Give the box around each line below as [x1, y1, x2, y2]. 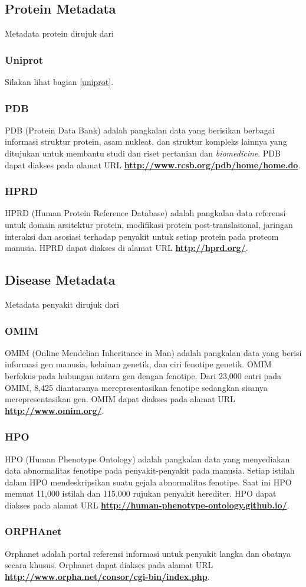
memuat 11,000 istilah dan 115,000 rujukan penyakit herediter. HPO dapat [5, 487, 277, 500]
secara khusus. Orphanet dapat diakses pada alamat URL [5, 559, 213, 571]
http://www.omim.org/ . [5, 404, 104, 416]
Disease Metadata [5, 270, 116, 289]
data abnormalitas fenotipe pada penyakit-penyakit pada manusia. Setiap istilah [5, 464, 295, 477]
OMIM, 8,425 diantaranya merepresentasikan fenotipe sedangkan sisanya [5, 381, 268, 393]
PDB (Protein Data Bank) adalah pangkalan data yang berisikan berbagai [5, 123, 275, 136]
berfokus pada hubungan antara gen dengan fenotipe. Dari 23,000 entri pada [5, 370, 282, 381]
